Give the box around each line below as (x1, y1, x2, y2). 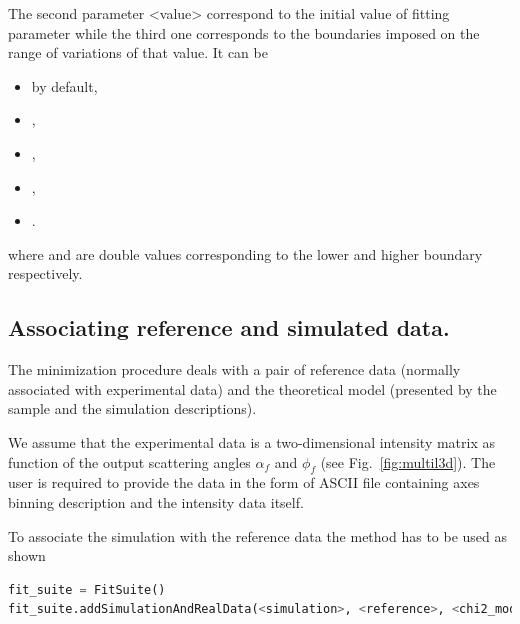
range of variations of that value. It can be (8, 42, 268, 63)
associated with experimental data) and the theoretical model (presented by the (8, 378, 497, 399)
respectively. (8, 263, 83, 284)
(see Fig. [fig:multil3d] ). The (320, 451, 496, 472)
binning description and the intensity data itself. (8, 491, 304, 512)
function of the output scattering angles (8, 451, 251, 472)
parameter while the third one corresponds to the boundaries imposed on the (8, 22, 480, 43)
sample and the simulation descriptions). (8, 398, 257, 419)
